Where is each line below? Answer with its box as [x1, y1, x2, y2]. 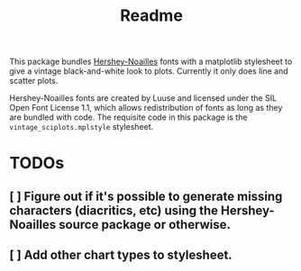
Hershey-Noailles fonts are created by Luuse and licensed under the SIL [9, 93, 278, 104]
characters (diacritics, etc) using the [9, 203, 219, 218]
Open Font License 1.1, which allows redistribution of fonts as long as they [9, 103, 283, 113]
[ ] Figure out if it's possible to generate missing [9, 188, 283, 203]
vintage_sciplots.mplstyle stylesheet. [9, 122, 154, 132]
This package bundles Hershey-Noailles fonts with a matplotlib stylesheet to [9, 56, 293, 68]
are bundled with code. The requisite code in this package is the [9, 112, 248, 122]
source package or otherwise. [58, 217, 232, 232]
